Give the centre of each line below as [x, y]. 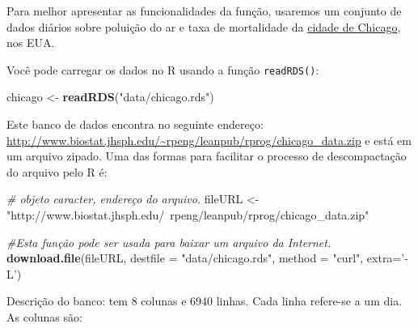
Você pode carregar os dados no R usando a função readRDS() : [163, 69]
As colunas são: [44, 316]
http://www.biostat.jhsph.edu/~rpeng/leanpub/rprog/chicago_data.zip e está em [209, 140]
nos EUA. [31, 43]
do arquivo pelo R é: [57, 171]
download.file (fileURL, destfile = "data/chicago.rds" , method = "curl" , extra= [204, 258]
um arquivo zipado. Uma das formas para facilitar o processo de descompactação [207, 156]
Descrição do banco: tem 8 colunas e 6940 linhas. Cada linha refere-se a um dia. [205, 301]
